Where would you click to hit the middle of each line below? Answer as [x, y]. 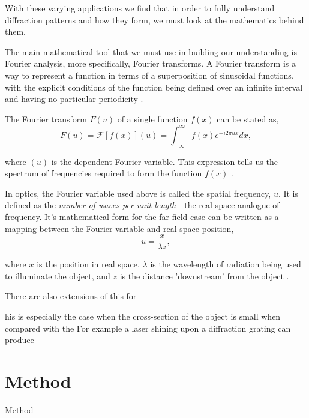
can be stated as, [248, 118]
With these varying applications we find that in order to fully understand [140, 8]
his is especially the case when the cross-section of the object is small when [143, 316]
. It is [288, 193]
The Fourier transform [46, 118]
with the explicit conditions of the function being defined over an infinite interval [154, 87]
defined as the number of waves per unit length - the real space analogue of [142, 205]
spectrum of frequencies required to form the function [103, 173]
